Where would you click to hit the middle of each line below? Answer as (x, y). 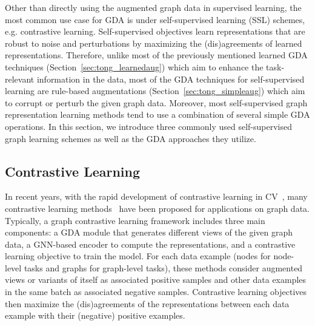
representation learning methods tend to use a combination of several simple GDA (157, 114)
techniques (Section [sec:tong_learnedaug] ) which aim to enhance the (134, 66)
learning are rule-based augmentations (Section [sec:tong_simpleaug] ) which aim (155, 91)
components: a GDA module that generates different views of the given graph (149, 232)
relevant (20, 79)
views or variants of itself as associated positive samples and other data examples (156, 280)
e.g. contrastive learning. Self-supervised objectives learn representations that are (155, 31)
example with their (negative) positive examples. (95, 315)
